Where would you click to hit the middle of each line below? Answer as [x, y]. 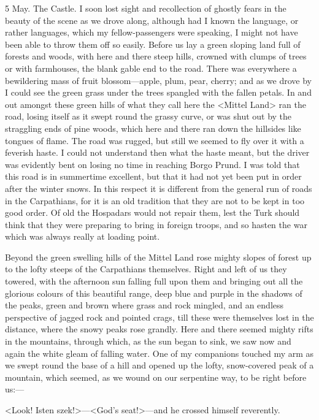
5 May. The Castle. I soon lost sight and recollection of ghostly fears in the [146, 8]
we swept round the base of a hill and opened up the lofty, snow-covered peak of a [159, 365]
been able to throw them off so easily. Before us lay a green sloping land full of [153, 44]
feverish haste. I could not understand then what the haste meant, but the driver [157, 152]
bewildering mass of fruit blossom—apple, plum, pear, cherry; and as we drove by [158, 80]
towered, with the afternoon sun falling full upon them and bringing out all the [154, 281]
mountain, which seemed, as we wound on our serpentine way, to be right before [156, 377]
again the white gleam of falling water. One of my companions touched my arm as [159, 353]
